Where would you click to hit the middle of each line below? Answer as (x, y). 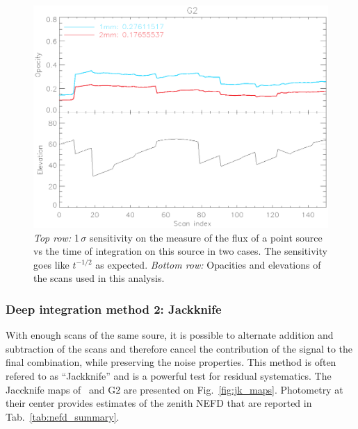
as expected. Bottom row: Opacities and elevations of (208, 264)
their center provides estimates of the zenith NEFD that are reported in (159, 403)
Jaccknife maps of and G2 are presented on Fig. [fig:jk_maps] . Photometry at (174, 389)
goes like (51, 264)
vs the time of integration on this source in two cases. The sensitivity (180, 251)
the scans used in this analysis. (99, 278)
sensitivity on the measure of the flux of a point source (206, 237)
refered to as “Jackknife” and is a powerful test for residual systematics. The (169, 376)
